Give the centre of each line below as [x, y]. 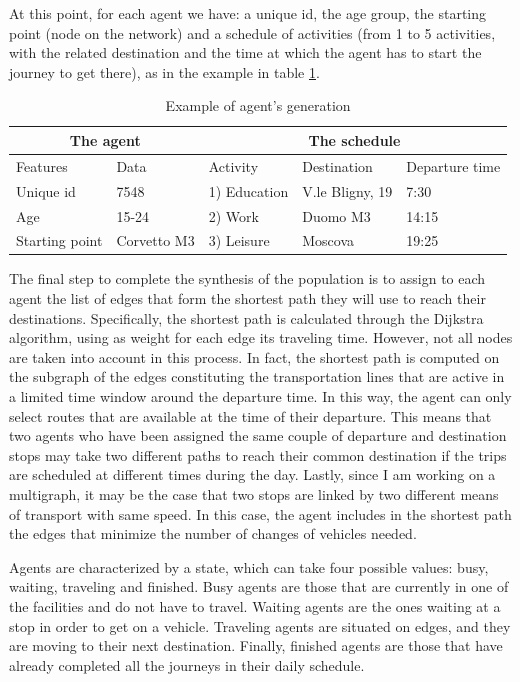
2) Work [233, 215]
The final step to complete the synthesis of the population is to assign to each [247, 278]
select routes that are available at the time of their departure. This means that [250, 415]
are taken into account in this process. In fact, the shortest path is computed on [254, 356]
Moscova [328, 240]
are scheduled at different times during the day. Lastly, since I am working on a [252, 474]
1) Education [248, 190]
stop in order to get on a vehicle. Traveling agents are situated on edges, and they [260, 625]
